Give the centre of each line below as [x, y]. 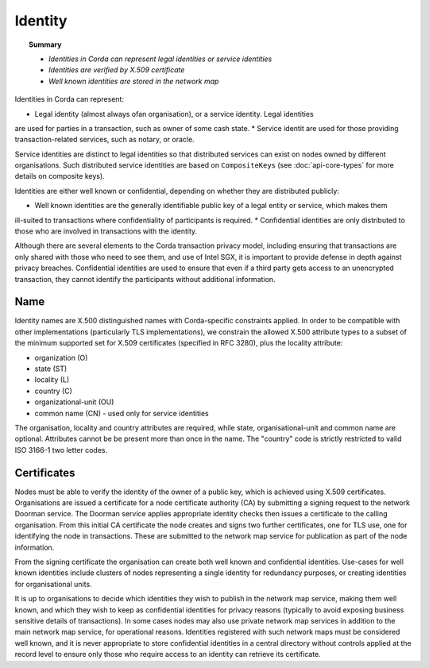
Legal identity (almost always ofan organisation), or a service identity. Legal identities [174, 114]
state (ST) [51, 369]
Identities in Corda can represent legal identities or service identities [160, 59]
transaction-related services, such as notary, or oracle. [104, 140]
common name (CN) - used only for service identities [122, 413]
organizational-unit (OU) [74, 402]
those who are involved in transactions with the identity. [106, 231]
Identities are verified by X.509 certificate [117, 70]
